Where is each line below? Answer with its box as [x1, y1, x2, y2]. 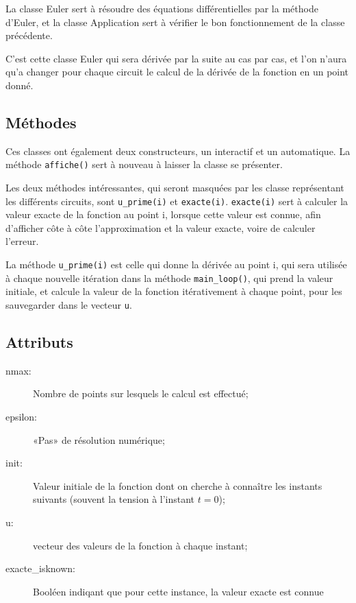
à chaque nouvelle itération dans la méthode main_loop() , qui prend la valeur [5, 270, 333, 285]
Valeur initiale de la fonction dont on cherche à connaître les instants [33, 478, 322, 493]
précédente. [5, 28, 53, 43]
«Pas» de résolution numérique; [33, 432, 165, 447]
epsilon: [5, 410, 37, 423]
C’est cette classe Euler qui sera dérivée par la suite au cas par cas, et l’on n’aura [5, 51, 347, 65]
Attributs [5, 331, 73, 352]
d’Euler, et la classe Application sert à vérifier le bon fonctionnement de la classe [5, 14, 345, 29]
